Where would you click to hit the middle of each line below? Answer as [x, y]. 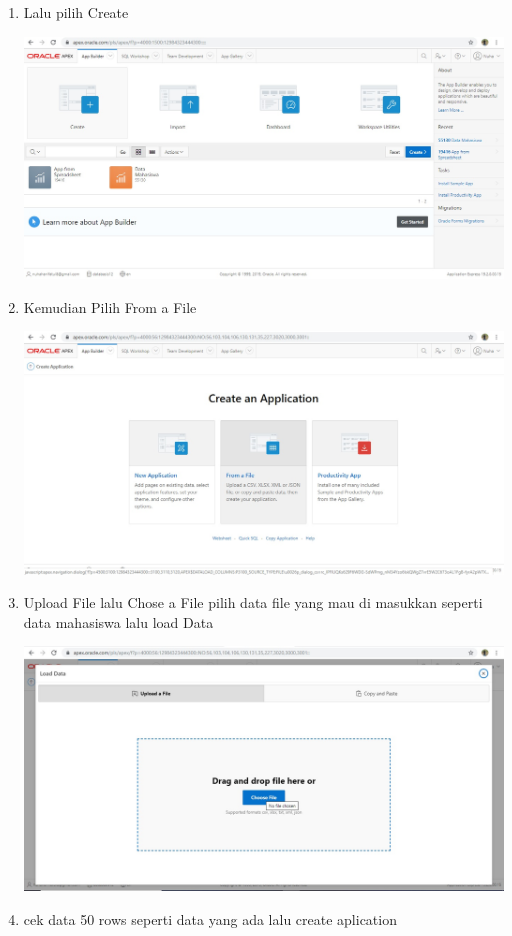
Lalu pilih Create [76, 12]
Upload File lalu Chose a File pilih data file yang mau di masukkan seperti [253, 602]
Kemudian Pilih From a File [110, 306]
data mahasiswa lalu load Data [118, 621]
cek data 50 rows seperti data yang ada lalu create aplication [210, 918]
